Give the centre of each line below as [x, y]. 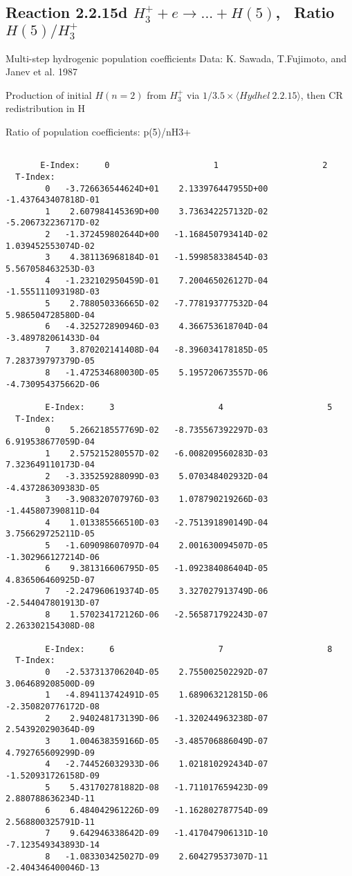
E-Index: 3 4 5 [189, 407]
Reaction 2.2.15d [67, 12]
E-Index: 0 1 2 [184, 166]
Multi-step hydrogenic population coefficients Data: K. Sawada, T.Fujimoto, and [176, 58]
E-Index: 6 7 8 [189, 649]
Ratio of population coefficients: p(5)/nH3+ [99, 131]
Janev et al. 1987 [42, 72]
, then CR [322, 94]
